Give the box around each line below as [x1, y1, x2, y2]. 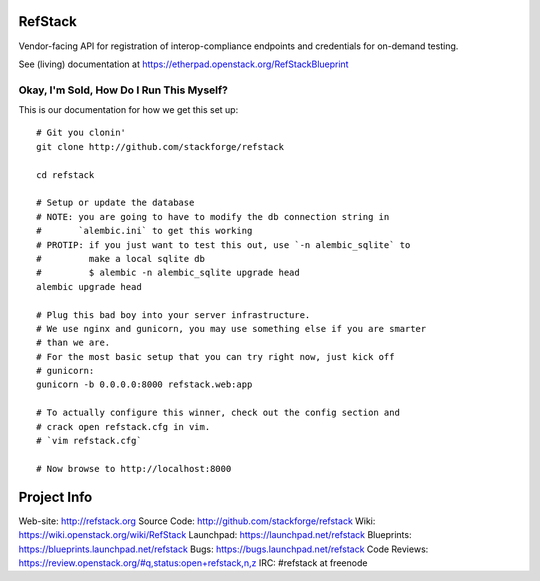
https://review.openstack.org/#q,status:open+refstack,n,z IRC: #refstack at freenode [18, 556, 368, 569]
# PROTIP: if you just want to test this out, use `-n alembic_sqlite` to [36, 239, 411, 250]
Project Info [18, 488, 93, 505]
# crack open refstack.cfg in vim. [36, 421, 211, 432]
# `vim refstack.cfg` [36, 435, 142, 447]
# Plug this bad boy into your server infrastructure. [36, 309, 311, 320]
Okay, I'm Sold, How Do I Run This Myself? [18, 83, 229, 97]
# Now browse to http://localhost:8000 [36, 463, 232, 474]
